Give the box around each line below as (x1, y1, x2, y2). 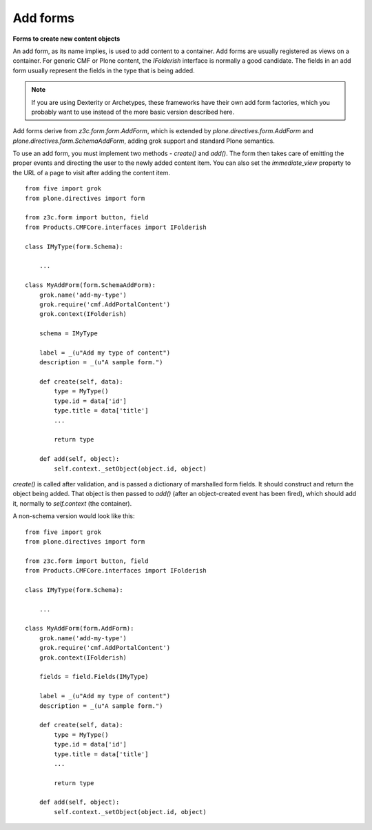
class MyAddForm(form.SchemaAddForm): (25, 281, 156, 289)
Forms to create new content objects (12, 34, 121, 43)
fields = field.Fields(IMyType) (39, 673, 149, 681)
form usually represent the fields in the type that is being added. (12, 66, 196, 75)
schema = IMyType (39, 330, 98, 337)
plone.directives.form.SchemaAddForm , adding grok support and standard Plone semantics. (12, 137, 275, 145)
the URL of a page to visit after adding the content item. (12, 168, 171, 177)
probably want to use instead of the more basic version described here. (31, 108, 235, 116)
